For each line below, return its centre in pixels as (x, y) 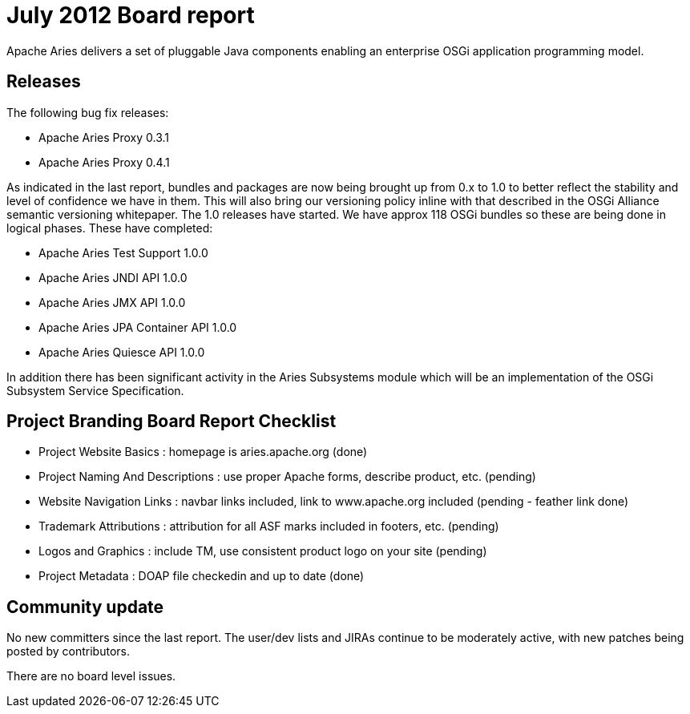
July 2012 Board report (131, 15)
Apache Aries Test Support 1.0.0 (123, 252)
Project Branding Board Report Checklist (171, 422)
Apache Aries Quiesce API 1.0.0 (122, 352)
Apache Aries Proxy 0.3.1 (104, 137)
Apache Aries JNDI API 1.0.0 (113, 277)
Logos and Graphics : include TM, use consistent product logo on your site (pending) (263, 551)
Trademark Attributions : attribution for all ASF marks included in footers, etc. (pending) (269, 526)
